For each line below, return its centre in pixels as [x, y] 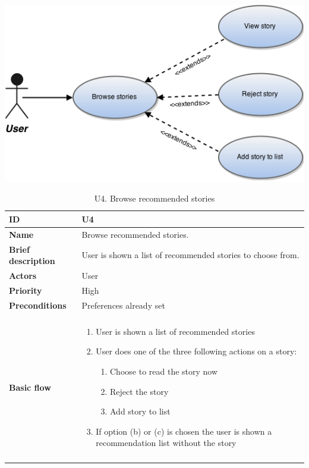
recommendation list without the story [166, 443]
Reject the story [139, 391]
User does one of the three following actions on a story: [196, 351]
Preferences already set [123, 305]
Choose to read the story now [164, 371]
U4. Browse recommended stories [154, 198]
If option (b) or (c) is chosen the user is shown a [184, 431]
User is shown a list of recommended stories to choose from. [190, 255]
